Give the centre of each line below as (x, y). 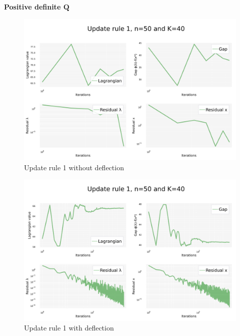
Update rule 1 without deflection (74, 167)
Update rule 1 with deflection (69, 328)
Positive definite (32, 7)
